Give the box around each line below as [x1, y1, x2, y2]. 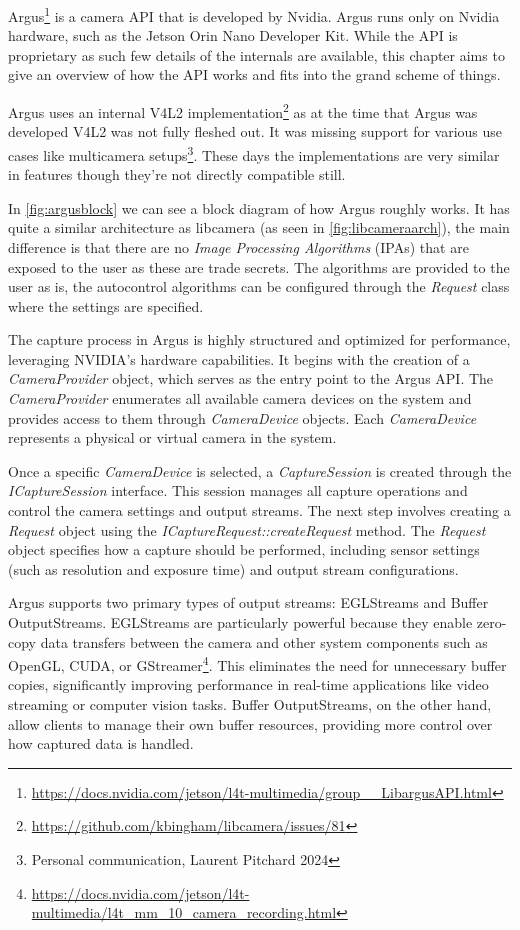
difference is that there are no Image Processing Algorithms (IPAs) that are [8, 236, 469, 257]
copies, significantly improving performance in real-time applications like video [8, 674, 489, 695]
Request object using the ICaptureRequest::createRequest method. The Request [8, 519, 486, 540]
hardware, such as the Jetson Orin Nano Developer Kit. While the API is [8, 25, 458, 46]
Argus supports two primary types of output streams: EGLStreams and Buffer [8, 592, 489, 613]
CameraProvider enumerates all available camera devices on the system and [8, 388, 472, 409]
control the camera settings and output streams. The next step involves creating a [8, 500, 511, 521]
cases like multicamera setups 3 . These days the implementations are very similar [8, 141, 500, 165]
